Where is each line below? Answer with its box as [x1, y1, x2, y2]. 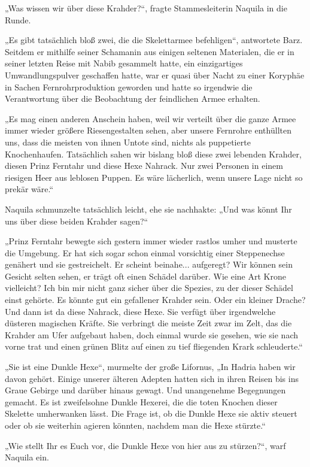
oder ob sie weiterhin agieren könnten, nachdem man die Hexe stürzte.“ [5, 419, 266, 431]
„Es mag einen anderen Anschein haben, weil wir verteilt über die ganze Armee [5, 112, 296, 125]
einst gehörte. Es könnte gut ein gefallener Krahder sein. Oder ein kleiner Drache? [5, 293, 306, 306]
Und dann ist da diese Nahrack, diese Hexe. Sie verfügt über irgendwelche [5, 305, 276, 317]
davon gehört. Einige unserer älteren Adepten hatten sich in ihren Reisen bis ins [5, 372, 299, 384]
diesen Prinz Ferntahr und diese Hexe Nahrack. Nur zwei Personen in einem [5, 159, 283, 172]
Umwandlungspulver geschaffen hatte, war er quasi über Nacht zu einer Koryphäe [5, 68, 305, 81]
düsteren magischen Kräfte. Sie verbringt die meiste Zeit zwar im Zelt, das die [5, 317, 292, 329]
